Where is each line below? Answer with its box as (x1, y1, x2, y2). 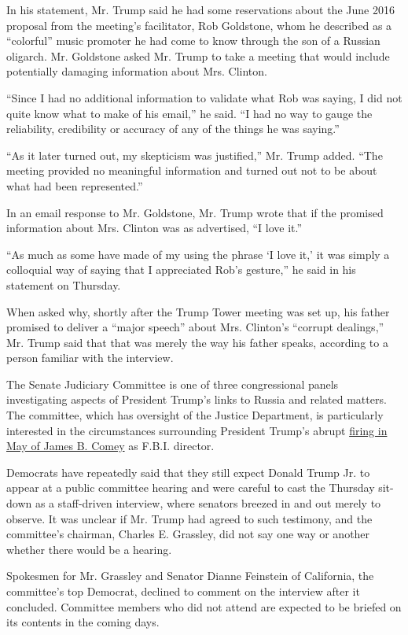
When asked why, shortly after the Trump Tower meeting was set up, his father (6, 303, 390, 319)
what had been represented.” (6, 177, 143, 194)
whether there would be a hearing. (6, 541, 172, 557)
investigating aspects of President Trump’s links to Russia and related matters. (6, 391, 387, 408)
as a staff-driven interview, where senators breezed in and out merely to (35, 495, 381, 511)
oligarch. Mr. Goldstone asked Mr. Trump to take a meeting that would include (6, 47, 390, 64)
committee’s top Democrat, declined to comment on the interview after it (6, 583, 360, 599)
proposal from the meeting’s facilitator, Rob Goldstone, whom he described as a (6, 17, 392, 33)
